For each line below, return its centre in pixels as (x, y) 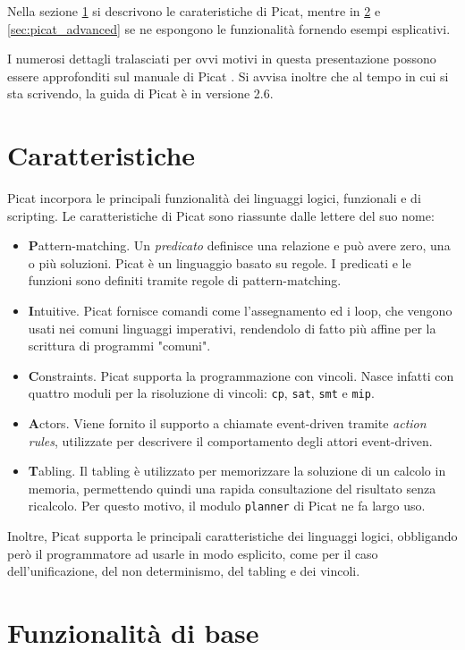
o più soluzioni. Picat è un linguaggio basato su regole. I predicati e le (220, 262)
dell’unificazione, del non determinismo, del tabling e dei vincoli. (184, 571)
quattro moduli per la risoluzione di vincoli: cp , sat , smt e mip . (201, 393)
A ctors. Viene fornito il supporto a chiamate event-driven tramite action (227, 423)
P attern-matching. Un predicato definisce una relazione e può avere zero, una (239, 245)
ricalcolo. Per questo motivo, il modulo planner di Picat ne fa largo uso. (227, 506)
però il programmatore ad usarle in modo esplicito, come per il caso (193, 553)
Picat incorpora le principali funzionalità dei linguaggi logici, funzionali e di (214, 198)
